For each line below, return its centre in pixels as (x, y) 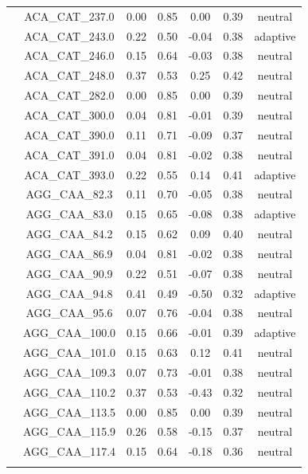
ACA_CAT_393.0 (69, 174)
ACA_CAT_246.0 (69, 55)
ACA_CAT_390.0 (69, 134)
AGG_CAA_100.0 (70, 333)
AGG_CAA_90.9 (69, 273)
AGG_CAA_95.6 (69, 313)
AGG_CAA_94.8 (69, 293)
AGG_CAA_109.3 (70, 372)
